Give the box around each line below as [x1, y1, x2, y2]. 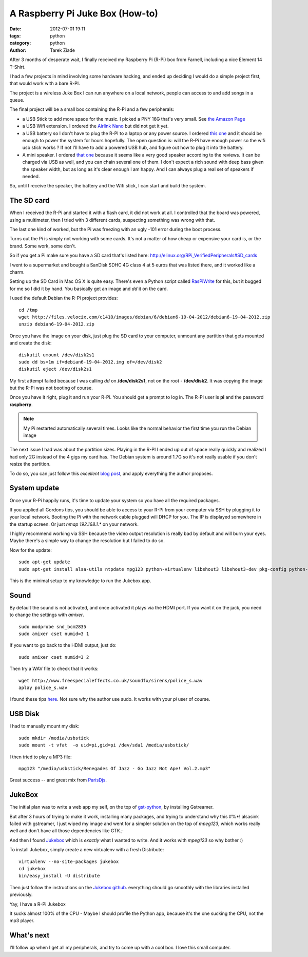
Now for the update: [9, 547, 52, 553]
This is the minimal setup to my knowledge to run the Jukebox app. [9, 578, 151, 584]
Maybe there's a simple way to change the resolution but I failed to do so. [9, 538, 165, 544]
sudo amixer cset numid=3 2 [18, 654, 89, 660]
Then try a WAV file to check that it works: [9, 665, 99, 672]
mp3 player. [9, 917, 35, 924]
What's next [9, 931, 50, 940]
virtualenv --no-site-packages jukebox [18, 858, 119, 865]
